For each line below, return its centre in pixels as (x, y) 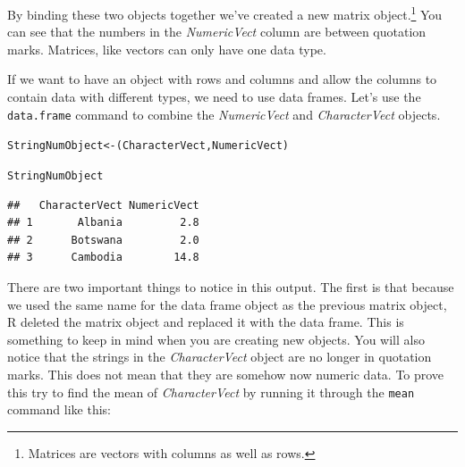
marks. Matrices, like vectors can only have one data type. (167, 49)
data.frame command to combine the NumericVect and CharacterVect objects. (224, 114)
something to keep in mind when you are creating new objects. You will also (216, 339)
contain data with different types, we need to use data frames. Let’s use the (214, 97)
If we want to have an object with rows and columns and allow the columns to (222, 79)
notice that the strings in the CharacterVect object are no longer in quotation (220, 357)
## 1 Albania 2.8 (103, 223)
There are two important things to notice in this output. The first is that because (231, 286)
